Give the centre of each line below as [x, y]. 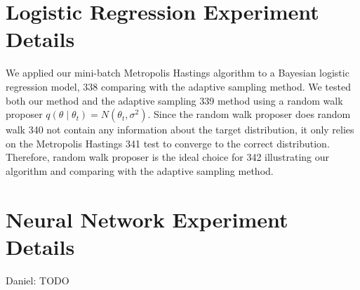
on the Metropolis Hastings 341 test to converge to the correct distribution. [168, 143]
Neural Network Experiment [147, 219]
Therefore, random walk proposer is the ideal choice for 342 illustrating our [168, 157]
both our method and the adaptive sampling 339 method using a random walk [174, 100]
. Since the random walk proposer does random [249, 114]
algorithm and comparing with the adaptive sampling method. [140, 170]
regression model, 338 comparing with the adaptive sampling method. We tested [178, 86]
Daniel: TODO [38, 280]
